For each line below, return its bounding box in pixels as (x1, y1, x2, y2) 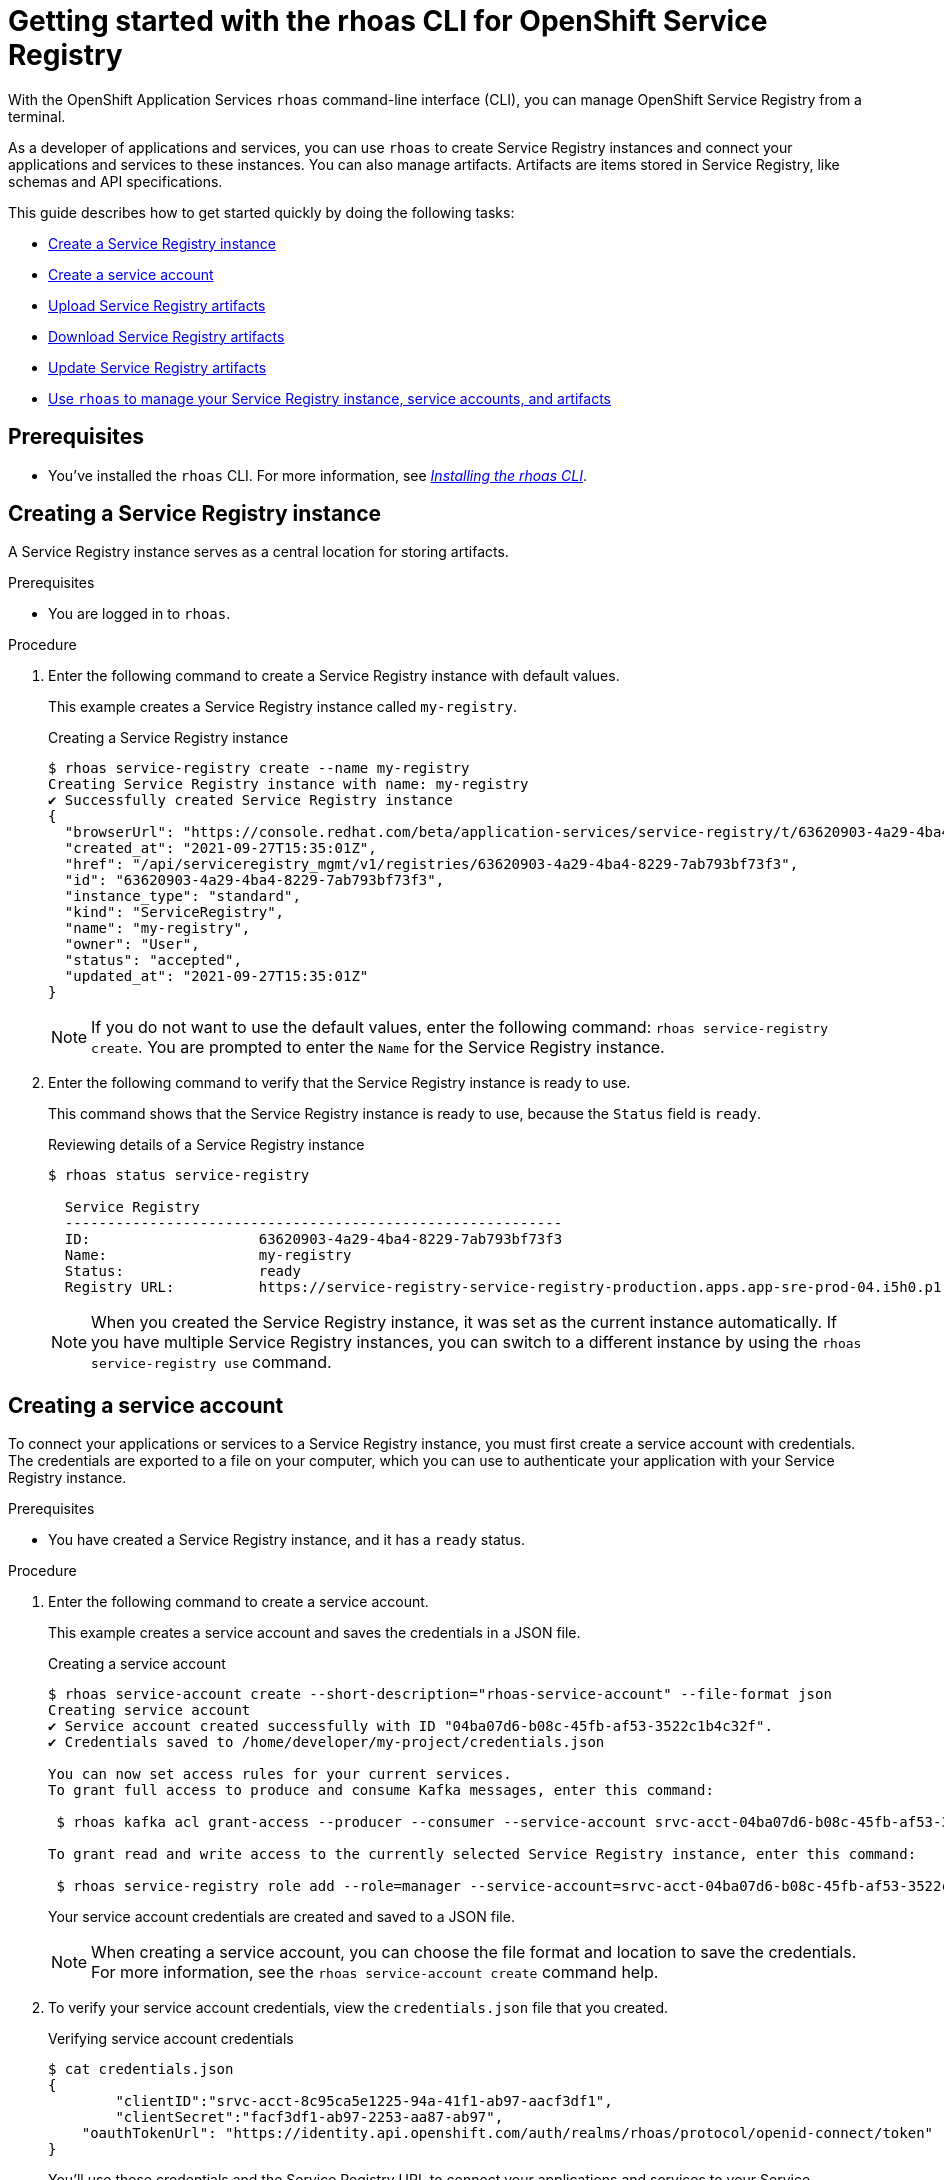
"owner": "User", (64, 936, 200, 953)
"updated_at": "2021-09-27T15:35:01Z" (64, 968, 369, 985)
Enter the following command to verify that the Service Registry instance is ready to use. (48, 1074, 631, 1092)
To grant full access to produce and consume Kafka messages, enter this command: (48, 1782, 714, 1799)
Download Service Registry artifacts (48, 327, 285, 345)
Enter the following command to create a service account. (48, 1593, 429, 1611)
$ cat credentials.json (48, 2061, 234, 2078)
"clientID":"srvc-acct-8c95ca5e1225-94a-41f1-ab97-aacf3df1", (115, 2093, 613, 2110)
